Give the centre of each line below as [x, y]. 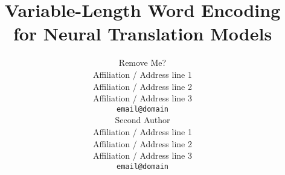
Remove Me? [142, 62]
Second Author [142, 120]
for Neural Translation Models [142, 33]
